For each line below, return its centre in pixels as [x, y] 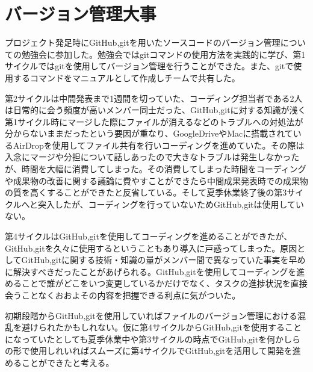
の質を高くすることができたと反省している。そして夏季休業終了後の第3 [146, 192]
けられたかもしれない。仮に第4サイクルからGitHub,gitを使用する [157, 327]
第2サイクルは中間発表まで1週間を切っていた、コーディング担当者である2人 [154, 98]
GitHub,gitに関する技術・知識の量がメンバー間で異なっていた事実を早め [163, 260]
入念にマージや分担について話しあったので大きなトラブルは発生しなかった [152, 157]
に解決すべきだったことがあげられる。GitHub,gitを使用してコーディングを [151, 271]
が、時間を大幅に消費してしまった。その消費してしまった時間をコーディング [156, 169]
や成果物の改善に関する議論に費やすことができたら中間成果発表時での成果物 [156, 180]
